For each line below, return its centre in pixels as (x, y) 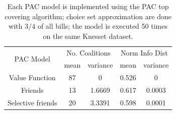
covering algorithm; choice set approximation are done (88, 16)
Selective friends (32, 102)
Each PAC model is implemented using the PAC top (88, 6)
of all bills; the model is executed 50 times (102, 26)
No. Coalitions (89, 52)
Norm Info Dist (144, 52)
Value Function (32, 77)
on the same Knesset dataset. (88, 36)
